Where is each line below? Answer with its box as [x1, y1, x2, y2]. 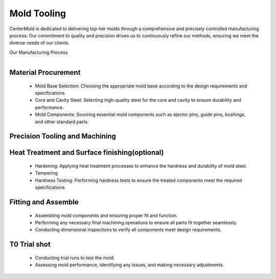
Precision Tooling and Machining [9, 132, 116, 141]
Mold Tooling [9, 8, 66, 19]
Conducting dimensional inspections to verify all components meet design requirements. [35, 227, 222, 233]
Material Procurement [9, 68, 81, 77]
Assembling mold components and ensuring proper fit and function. [35, 212, 178, 219]
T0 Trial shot [9, 240, 51, 249]
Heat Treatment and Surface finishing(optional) [9, 148, 164, 157]
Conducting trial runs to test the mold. [35, 254, 115, 261]
